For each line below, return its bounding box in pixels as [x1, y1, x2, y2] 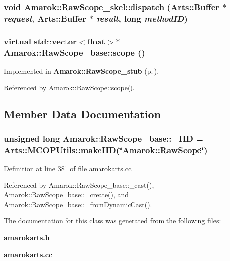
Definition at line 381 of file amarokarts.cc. [4, 163, 133, 174]
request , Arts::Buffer [4, 12, 86, 24]
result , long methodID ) [96, 12, 188, 24]
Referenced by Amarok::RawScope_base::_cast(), [4, 179, 154, 190]
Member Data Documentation [4, 106, 161, 122]
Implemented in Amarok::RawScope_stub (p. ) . [4, 65, 159, 76]
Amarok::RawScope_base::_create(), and [4, 189, 129, 200]
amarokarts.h [4, 232, 50, 242]
